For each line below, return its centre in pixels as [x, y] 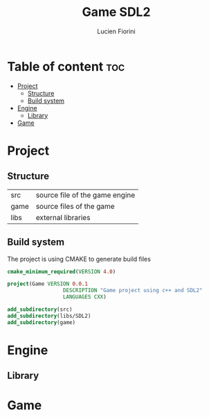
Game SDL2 [116, 12]
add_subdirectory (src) [40, 309]
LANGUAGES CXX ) [85, 297]
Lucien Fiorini [116, 31]
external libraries [63, 217]
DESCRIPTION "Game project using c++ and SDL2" [133, 291]
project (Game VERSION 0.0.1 [48, 284]
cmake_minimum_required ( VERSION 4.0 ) [62, 271]
